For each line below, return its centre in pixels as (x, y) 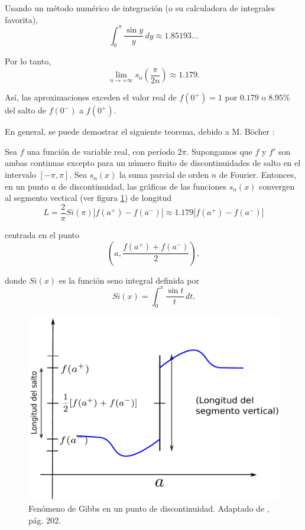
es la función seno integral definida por (129, 280)
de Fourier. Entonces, (257, 175)
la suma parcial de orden (164, 175)
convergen (277, 186)
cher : (265, 131)
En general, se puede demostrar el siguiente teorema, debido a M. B (128, 131)
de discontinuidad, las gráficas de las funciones (142, 186)
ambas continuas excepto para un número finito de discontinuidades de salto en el (153, 163)
